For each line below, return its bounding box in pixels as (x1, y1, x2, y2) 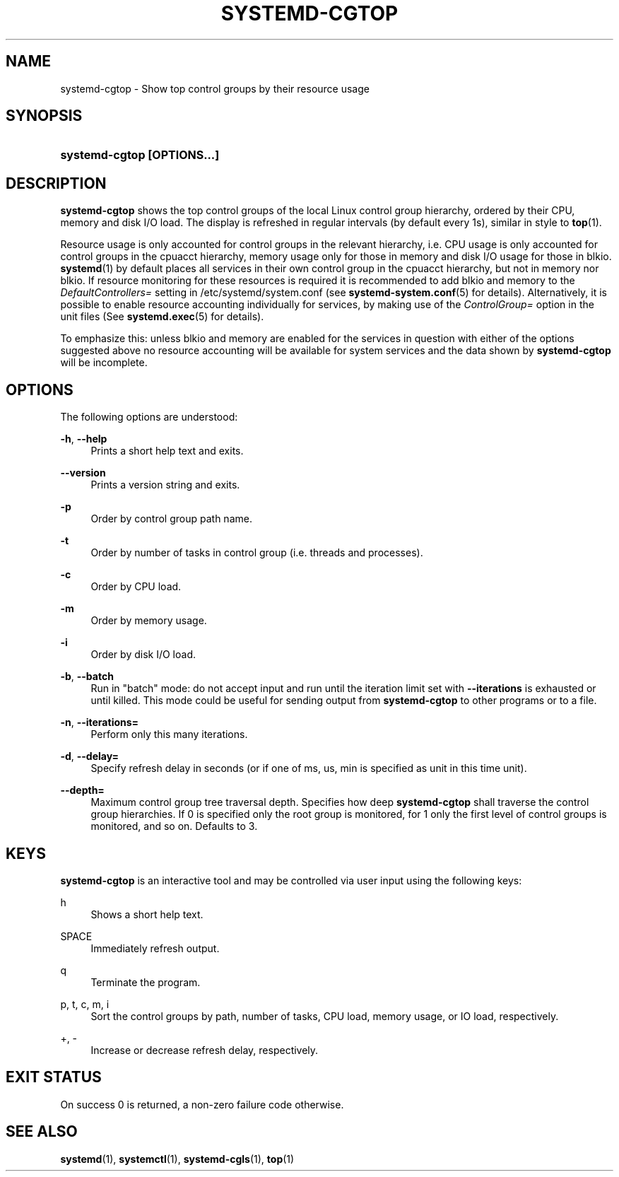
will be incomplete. (60, 356, 148, 369)
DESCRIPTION (6, 174, 107, 192)
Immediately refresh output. (90, 942, 220, 954)
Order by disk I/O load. (90, 648, 196, 661)
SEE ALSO (6, 1123, 78, 1141)
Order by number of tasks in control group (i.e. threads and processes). (90, 546, 423, 559)
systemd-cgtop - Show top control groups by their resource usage (60, 82, 370, 95)
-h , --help (60, 433, 107, 445)
